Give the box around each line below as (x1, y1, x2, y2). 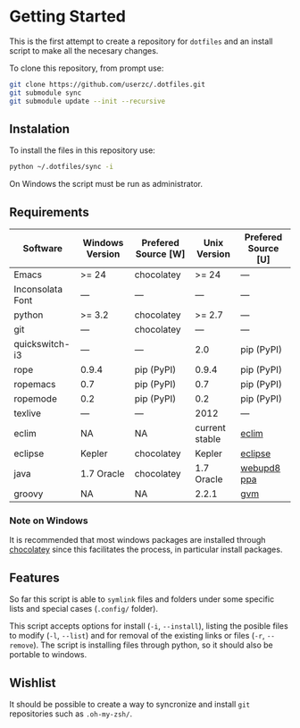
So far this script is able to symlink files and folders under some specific (9, 594, 275, 605)
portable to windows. (9, 649, 87, 660)
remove (9, 641, 34, 650)
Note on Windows (9, 514, 88, 527)
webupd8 (240, 462, 281, 475)
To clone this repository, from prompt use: (9, 63, 164, 73)
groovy (13, 487, 44, 500)
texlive (13, 407, 42, 419)
